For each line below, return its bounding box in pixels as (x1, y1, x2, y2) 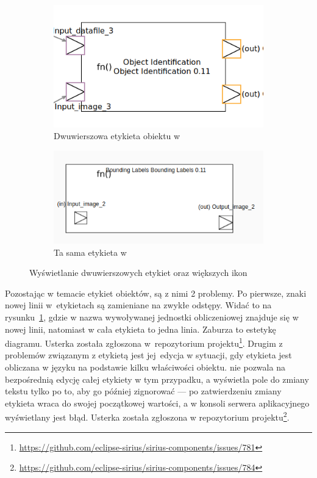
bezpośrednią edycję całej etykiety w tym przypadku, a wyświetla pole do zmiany (5, 372, 309, 385)
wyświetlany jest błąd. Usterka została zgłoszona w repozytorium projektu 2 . (5, 409, 290, 424)
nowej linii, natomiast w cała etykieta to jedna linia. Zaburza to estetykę (5, 322, 276, 335)
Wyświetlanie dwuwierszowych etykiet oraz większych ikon (29, 266, 248, 279)
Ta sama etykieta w (54, 245, 127, 258)
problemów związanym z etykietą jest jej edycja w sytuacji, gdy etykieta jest (5, 349, 292, 361)
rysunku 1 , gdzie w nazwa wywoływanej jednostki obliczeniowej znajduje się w (5, 310, 299, 323)
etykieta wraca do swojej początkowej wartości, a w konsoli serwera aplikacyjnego (5, 396, 310, 409)
